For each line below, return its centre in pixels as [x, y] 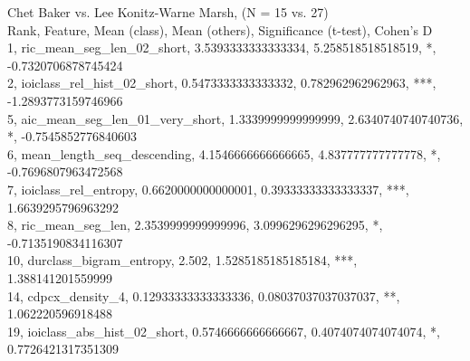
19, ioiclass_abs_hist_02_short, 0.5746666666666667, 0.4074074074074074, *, [224, 331]
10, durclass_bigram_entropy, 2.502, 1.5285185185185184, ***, [182, 260]
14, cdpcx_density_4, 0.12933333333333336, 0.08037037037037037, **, [204, 295]
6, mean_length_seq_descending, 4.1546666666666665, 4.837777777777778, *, [224, 153]
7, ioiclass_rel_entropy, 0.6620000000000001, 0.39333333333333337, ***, [208, 189]
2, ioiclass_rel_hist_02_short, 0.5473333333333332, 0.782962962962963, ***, [222, 83]
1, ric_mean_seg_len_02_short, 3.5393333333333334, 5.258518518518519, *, [222, 47]
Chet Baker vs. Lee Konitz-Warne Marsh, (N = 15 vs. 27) [168, 12]
